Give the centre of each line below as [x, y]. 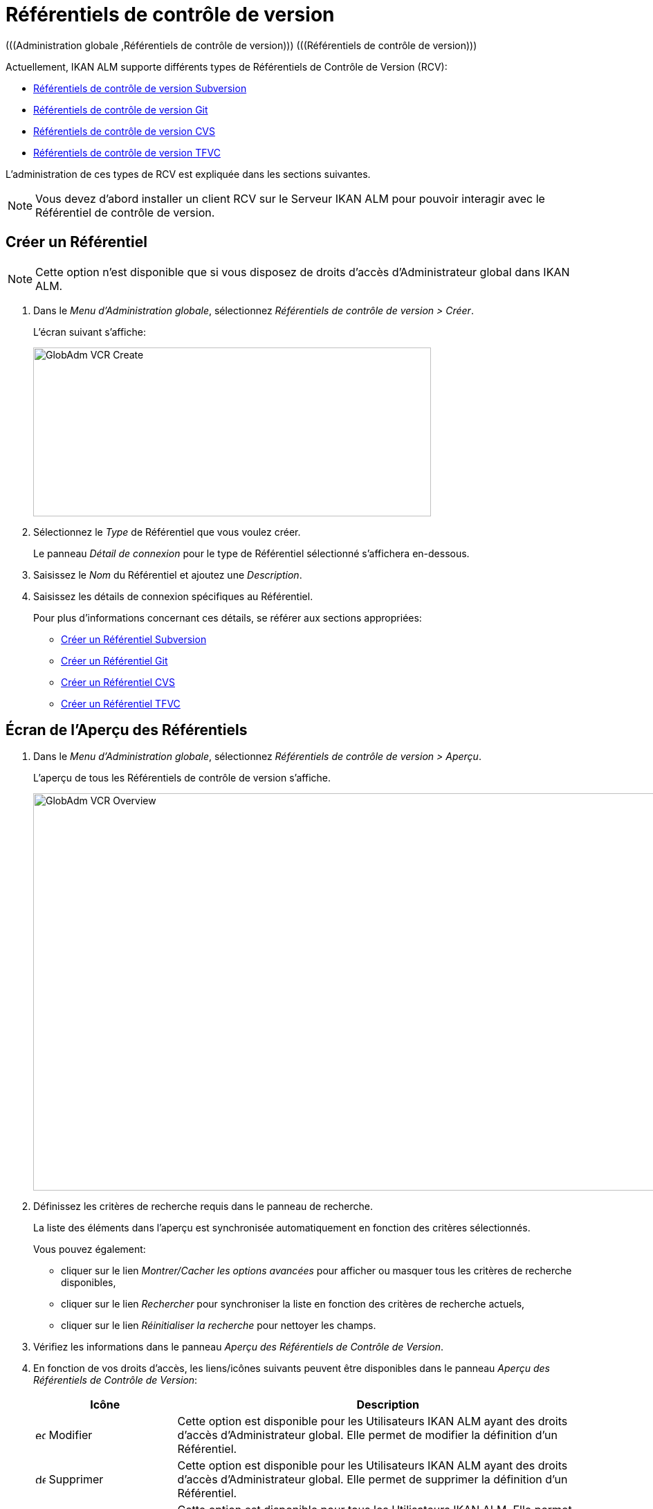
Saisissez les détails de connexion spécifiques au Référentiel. [173, 596]
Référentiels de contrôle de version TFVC [127, 152]
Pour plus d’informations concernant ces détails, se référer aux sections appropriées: [228, 617]
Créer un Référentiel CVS [118, 682]
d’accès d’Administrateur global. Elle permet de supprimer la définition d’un [373, 1480]
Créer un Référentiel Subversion [134, 639]
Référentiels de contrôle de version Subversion [140, 88]
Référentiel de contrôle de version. [125, 212]
